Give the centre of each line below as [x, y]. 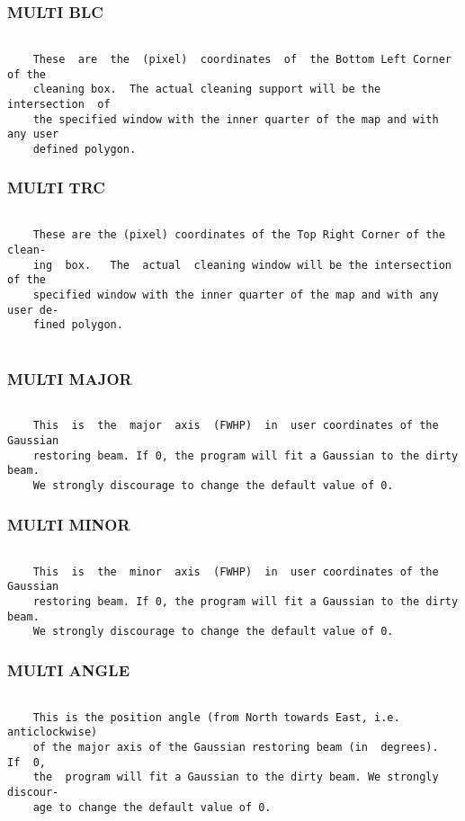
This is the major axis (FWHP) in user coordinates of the [236, 426]
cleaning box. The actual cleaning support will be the [207, 89]
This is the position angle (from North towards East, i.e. [216, 717]
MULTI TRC [56, 187]
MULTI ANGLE [68, 669]
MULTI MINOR [69, 524]
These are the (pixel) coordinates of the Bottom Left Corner [242, 59]
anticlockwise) [53, 732]
